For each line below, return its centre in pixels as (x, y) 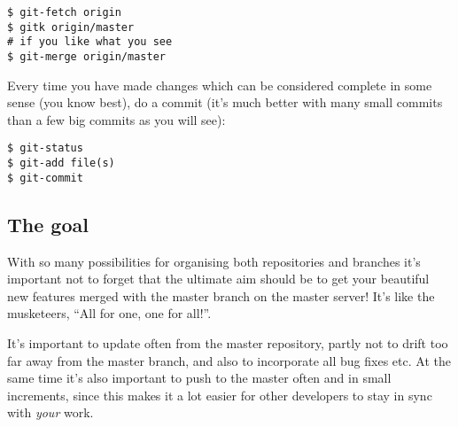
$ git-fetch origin (64, 12)
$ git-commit (45, 178)
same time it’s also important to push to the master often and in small (199, 378)
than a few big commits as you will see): (116, 119)
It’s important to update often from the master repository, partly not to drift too (228, 342)
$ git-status (45, 148)
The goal (48, 224)
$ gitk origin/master (71, 27)
